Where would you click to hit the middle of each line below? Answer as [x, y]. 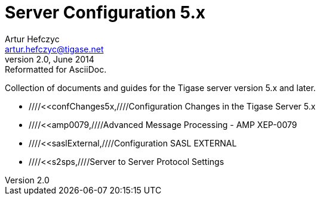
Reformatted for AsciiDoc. [56, 69]
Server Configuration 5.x [105, 12]
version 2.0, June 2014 [50, 59]
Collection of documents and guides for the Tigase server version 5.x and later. [160, 87]
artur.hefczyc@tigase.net [54, 49]
